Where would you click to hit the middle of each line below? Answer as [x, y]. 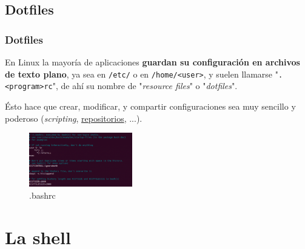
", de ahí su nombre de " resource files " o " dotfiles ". [145, 86]
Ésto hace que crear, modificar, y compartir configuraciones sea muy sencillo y [150, 106]
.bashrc [42, 195]
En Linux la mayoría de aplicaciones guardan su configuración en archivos [152, 62]
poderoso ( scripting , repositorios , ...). [74, 118]
